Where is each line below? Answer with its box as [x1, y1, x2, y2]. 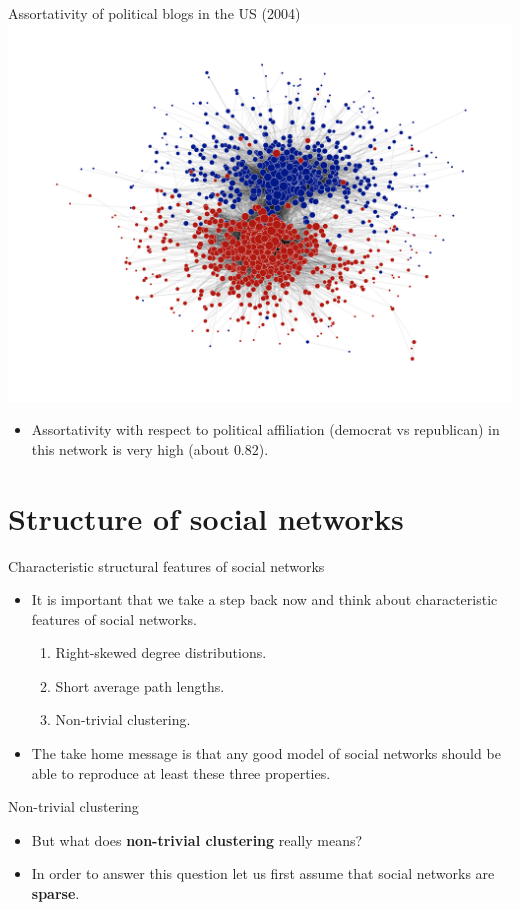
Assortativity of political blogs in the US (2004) [8, 3, 301, 23]
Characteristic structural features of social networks [8, 555, 325, 576]
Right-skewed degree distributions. [55, 642, 267, 663]
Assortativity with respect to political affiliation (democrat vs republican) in [31, 419, 500, 440]
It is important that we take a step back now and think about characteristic [31, 589, 498, 610]
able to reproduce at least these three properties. [31, 762, 331, 783]
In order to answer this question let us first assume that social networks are [31, 863, 495, 884]
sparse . [31, 883, 80, 904]
